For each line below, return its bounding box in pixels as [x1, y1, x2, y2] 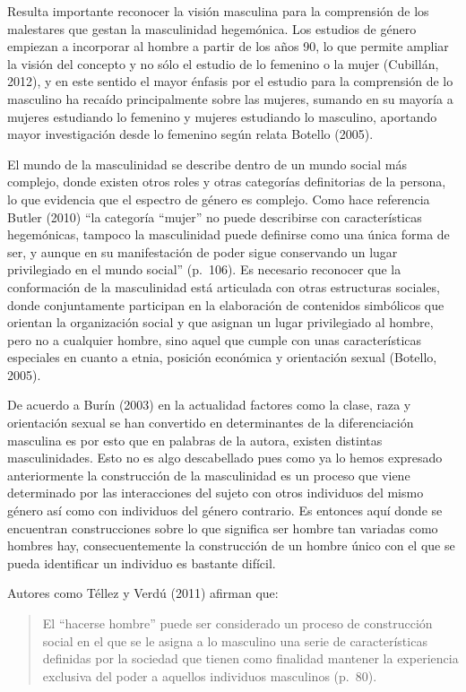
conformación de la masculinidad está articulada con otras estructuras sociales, [7, 277, 440, 296]
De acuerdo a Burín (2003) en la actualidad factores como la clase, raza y [7, 395, 411, 414]
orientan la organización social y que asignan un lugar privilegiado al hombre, [7, 313, 434, 332]
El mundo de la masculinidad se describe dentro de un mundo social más [7, 154, 407, 173]
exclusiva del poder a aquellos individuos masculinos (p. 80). [42, 666, 377, 685]
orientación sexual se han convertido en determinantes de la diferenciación [7, 413, 414, 432]
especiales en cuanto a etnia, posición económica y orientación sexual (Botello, [7, 348, 437, 367]
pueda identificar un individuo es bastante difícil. [7, 553, 276, 572]
